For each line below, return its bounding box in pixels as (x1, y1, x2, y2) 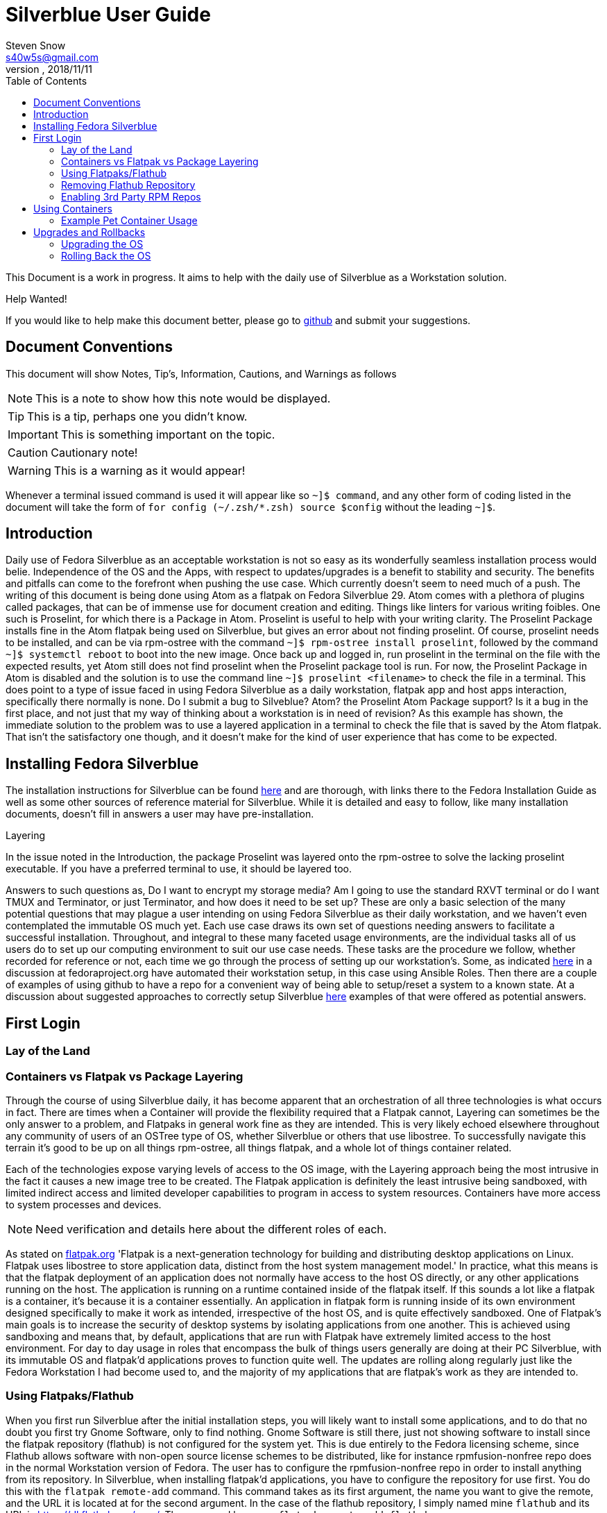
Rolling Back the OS (61, 249, 151, 262)
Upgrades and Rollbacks (33, 226, 146, 238)
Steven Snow (6, 39, 66, 51)
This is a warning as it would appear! (53, 463, 246, 477)
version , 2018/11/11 (6, 62, 92, 75)
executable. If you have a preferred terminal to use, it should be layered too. (6, 863, 352, 875)
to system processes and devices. (6, 1198, 162, 1210)
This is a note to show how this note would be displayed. (35, 391, 331, 405)
